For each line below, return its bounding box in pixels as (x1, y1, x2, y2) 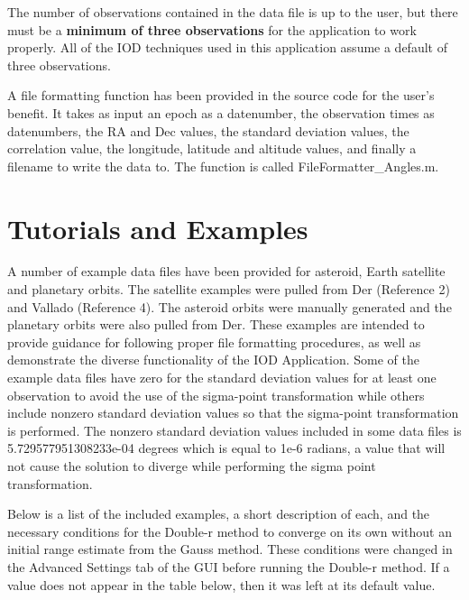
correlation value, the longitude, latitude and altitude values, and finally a (7, 139, 417, 158)
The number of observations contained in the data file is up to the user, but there (7, 3, 458, 21)
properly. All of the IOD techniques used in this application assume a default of (7, 38, 447, 57)
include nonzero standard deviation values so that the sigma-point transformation (7, 403, 459, 422)
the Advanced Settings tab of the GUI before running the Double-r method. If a (7, 557, 450, 576)
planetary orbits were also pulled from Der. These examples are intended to (7, 315, 425, 334)
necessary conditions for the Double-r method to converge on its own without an (7, 522, 452, 540)
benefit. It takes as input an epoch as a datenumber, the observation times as (7, 103, 435, 122)
